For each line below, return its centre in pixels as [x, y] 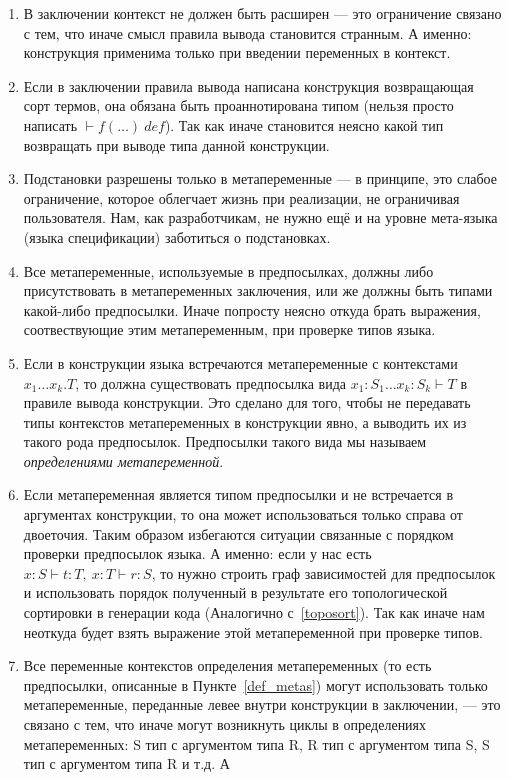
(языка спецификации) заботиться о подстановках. [177, 236]
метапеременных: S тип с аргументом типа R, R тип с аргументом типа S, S [256, 743]
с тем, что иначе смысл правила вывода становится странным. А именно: [247, 32]
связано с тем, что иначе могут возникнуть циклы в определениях [225, 724]
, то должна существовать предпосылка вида [210, 382]
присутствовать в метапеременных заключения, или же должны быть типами [258, 290]
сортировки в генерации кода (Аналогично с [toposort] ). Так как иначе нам [254, 612]
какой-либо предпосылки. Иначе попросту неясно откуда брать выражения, [252, 309]
